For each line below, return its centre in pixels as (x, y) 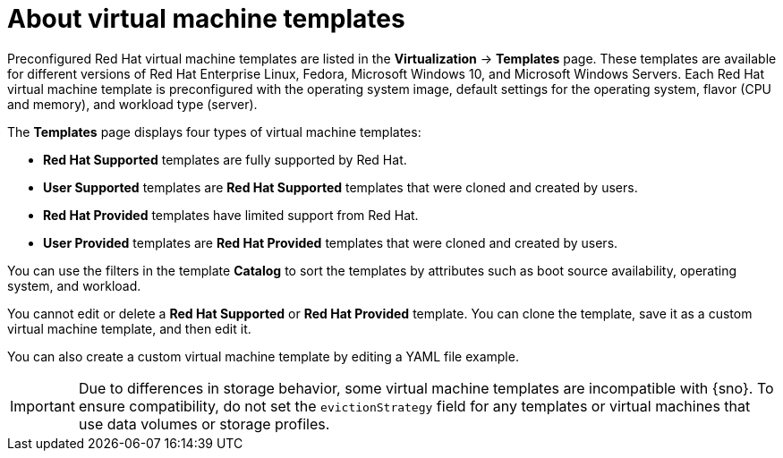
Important (43, 406)
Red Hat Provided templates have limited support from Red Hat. (231, 215)
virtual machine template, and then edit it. (129, 328)
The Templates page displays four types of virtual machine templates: (214, 131)
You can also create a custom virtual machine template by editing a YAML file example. (263, 356)
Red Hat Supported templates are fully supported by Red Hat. (225, 159)
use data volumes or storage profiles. (204, 424)
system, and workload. (74, 285)
